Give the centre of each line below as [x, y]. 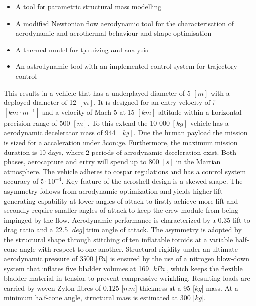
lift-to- [243, 220]
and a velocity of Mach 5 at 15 [88, 112]
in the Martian [198, 162]
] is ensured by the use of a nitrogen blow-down [178, 259]
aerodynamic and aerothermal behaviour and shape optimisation [113, 33]
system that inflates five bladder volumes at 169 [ [79, 268]
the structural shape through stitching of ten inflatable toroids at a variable [119, 239]
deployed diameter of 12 [40, 102]
